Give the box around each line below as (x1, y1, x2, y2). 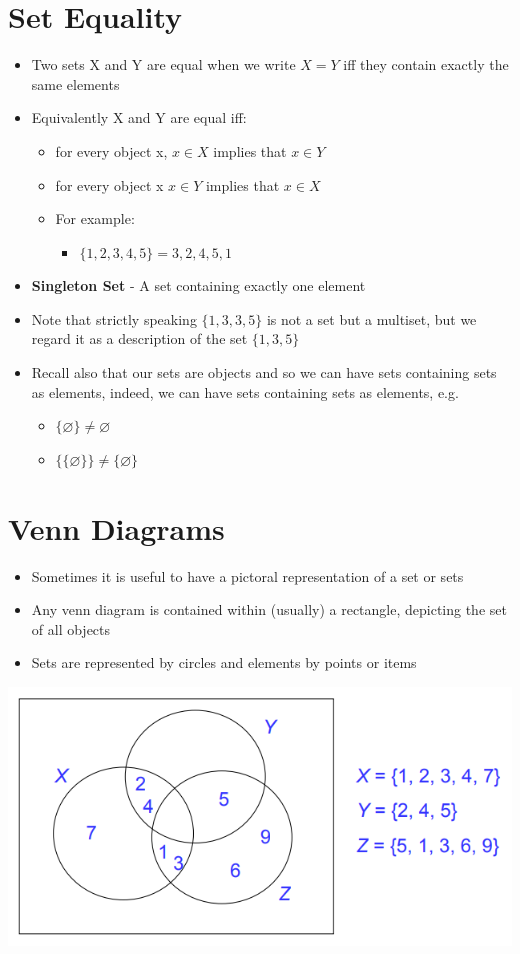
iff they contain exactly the (343, 54, 509, 75)
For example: (55, 208, 135, 229)
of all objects (31, 618, 111, 639)
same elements (31, 73, 120, 94)
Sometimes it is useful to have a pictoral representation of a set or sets (31, 565, 464, 586)
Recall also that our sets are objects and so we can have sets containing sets (31, 362, 497, 383)
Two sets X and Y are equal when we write (31, 54, 296, 75)
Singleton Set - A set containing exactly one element (31, 275, 366, 296)
